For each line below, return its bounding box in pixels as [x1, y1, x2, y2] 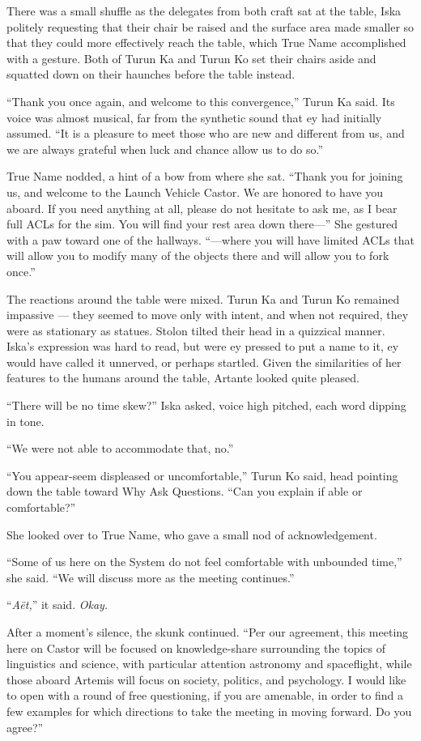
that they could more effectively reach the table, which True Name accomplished [6, 34, 406, 51]
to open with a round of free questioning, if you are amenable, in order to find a [6, 687, 403, 704]
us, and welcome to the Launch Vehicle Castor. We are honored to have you [6, 183, 384, 200]
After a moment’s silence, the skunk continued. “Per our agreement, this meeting [6, 624, 409, 640]
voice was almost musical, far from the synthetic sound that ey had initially [6, 109, 382, 126]
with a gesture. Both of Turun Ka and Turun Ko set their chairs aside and [6, 49, 376, 66]
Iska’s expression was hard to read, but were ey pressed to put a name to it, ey [6, 338, 399, 355]
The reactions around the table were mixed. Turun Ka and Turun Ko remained [6, 290, 400, 307]
